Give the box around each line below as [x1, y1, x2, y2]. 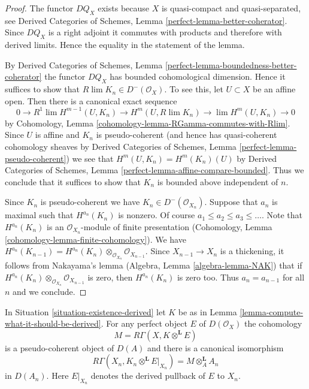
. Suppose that [204, 195, 258, 208]
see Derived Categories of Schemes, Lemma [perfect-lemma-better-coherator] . [5, 14, 287, 26]
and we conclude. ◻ [13, 285, 87, 297]
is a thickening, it [220, 245, 284, 257]
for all [282, 270, 305, 283]
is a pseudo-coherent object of [5, 341, 114, 354]
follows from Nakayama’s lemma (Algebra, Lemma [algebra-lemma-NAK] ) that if [5, 259, 302, 272]
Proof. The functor [5, 2, 74, 14]
